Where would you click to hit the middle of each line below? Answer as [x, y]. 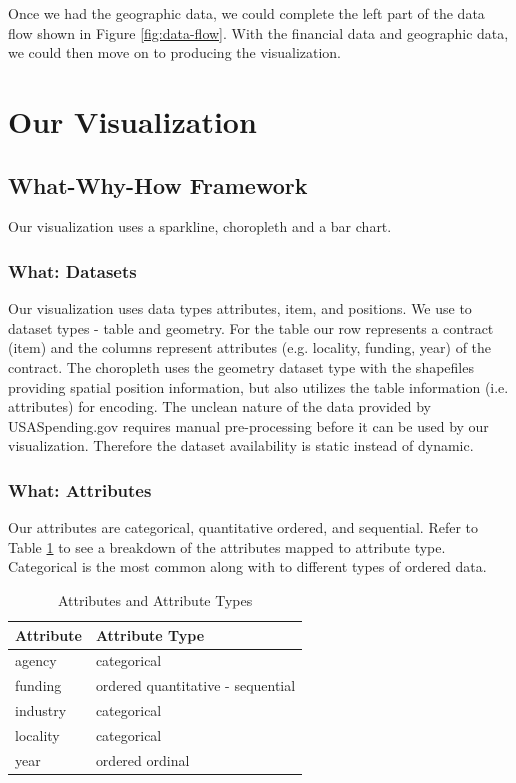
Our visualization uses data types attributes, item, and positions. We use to [240, 308]
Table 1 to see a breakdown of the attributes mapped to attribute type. [227, 546]
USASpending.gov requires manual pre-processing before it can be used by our [248, 425]
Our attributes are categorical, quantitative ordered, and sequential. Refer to [243, 527]
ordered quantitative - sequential [195, 685]
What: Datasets [72, 270]
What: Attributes [80, 489]
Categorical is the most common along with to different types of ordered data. [247, 566]
